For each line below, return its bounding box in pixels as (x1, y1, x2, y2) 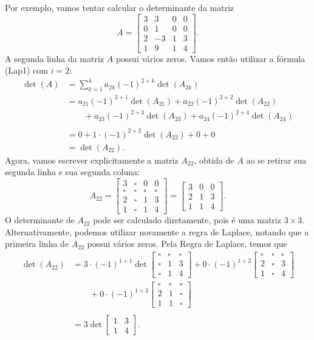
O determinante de (5, 213, 75, 226)
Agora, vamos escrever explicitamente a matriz (5, 153, 179, 166)
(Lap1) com (5, 64, 48, 77)
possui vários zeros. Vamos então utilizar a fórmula (115, 52, 305, 64)
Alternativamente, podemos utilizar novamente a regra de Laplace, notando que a (5, 225, 309, 238)
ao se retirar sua (246, 153, 307, 166)
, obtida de (194, 153, 234, 166)
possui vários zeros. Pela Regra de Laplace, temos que (87, 237, 287, 250)
